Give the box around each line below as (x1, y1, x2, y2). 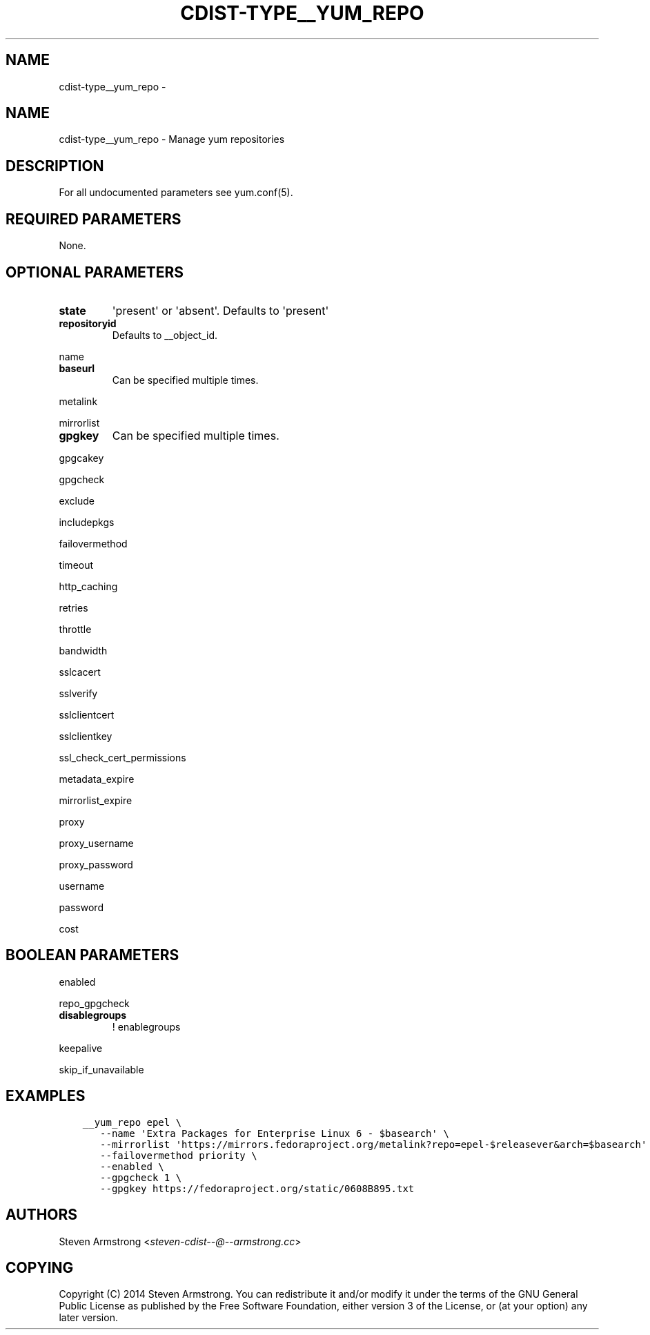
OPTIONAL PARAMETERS (6, 263, 184, 281)
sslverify (59, 687, 98, 699)
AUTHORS (6, 1206, 78, 1224)
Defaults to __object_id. (112, 329, 218, 341)
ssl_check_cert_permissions (59, 751, 186, 763)
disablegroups (59, 1008, 127, 1021)
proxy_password (59, 858, 133, 870)
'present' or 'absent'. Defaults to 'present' (112, 303, 329, 318)
